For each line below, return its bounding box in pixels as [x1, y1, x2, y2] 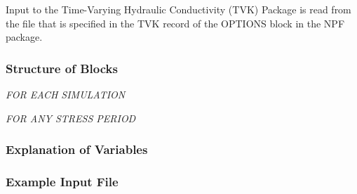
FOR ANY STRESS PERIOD [6, 110, 136, 125]
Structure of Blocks [6, 59, 118, 77]
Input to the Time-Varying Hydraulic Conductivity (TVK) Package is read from [6, 2, 351, 16]
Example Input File [6, 172, 119, 190]
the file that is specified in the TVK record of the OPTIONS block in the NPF [6, 15, 345, 30]
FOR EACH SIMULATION [6, 87, 126, 101]
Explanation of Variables [6, 141, 148, 158]
